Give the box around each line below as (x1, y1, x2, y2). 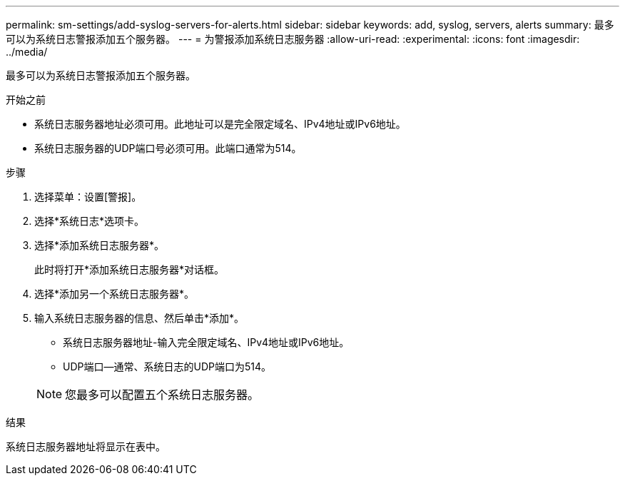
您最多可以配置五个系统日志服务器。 (65, 388, 260, 402)
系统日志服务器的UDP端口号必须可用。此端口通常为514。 (34, 142, 302, 154)
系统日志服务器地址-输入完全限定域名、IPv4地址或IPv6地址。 (63, 336, 350, 348)
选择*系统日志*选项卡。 (34, 215, 145, 227)
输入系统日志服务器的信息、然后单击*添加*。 (34, 312, 245, 324)
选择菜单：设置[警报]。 (34, 191, 142, 203)
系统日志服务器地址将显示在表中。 (6, 440, 166, 452)
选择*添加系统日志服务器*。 (34, 239, 165, 251)
